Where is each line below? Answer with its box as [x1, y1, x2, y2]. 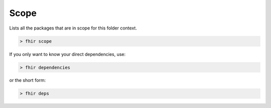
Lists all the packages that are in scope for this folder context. [9, 25, 138, 31]
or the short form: [9, 77, 46, 83]
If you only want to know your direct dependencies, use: [9, 51, 126, 57]
